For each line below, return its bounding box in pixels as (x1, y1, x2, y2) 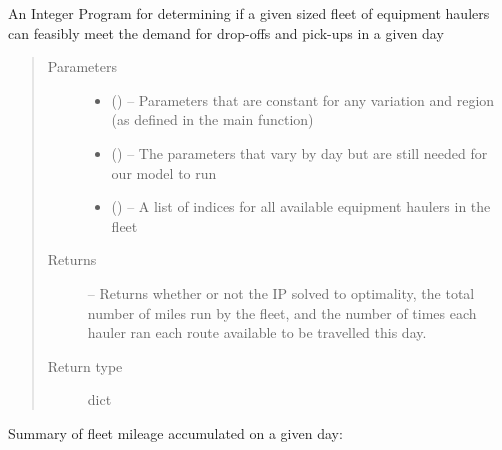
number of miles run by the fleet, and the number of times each (87, 302, 477, 323)
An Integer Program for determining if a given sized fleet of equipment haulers (8, 3, 490, 23)
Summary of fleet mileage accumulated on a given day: (8, 422, 343, 443)
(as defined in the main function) (111, 109, 314, 130)
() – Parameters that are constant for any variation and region (111, 89, 495, 110)
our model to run (111, 162, 217, 183)
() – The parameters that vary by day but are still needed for (111, 142, 488, 163)
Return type (47, 355, 123, 376)
